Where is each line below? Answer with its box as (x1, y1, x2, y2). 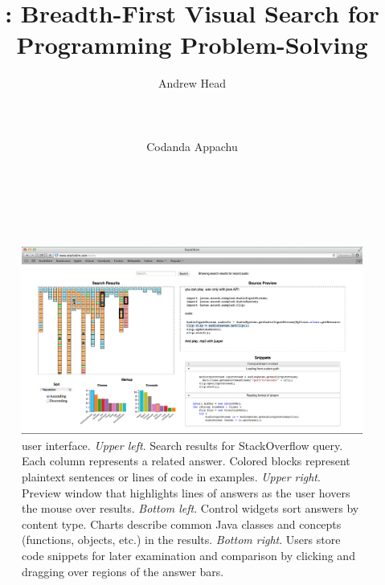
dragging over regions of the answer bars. (22, 562, 224, 579)
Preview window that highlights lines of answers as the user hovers (22, 484, 350, 501)
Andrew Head (158, 75, 227, 92)
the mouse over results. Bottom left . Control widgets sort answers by (22, 500, 359, 517)
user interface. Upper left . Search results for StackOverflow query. (22, 436, 343, 453)
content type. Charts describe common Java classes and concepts (22, 515, 342, 532)
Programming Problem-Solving (16, 28, 368, 61)
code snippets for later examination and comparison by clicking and (22, 546, 355, 563)
